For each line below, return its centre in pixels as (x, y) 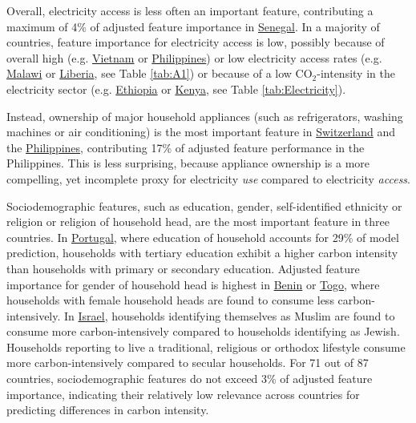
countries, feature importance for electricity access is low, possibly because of (196, 42)
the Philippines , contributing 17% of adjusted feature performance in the (186, 147)
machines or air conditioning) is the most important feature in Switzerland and (201, 132)
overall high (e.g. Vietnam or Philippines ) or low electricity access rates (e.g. (194, 57)
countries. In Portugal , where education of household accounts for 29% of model (203, 237)
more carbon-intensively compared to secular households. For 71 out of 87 (188, 363)
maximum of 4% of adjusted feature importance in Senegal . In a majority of (193, 26)
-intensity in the (356, 73)
